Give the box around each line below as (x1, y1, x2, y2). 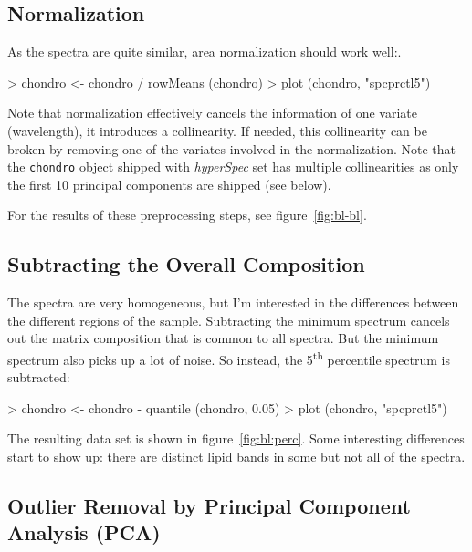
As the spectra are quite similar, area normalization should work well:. (7, 42, 402, 61)
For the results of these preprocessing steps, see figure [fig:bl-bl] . (7, 205, 367, 224)
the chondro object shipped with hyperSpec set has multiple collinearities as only (7, 157, 459, 176)
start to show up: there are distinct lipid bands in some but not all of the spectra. (7, 447, 466, 466)
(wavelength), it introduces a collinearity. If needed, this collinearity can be (7, 120, 427, 140)
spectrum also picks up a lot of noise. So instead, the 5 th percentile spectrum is (7, 348, 450, 369)
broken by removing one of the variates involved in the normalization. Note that (7, 139, 456, 158)
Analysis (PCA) (7, 518, 161, 547)
